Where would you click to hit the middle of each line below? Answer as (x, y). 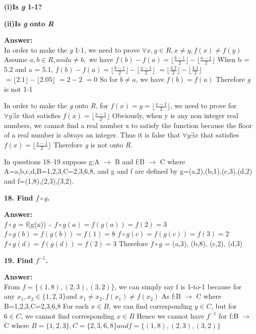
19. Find (19, 260)
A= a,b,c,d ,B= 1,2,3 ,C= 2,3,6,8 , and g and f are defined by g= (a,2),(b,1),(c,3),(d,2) (128, 171)
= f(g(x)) (32, 224)
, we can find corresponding (151, 306)
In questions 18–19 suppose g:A (52, 161)
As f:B (171, 296)
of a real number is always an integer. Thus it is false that (92, 135)
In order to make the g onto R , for (56, 105)
